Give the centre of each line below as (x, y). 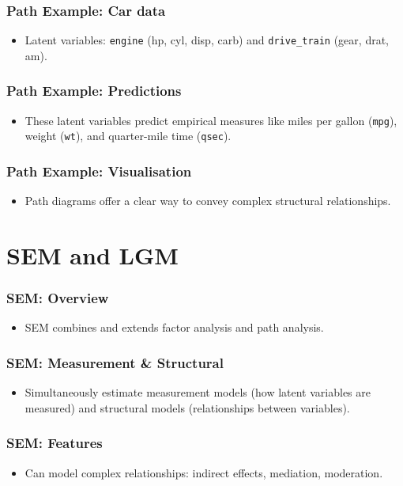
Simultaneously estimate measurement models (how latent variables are (198, 392)
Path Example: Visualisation (99, 171)
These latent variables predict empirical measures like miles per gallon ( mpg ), (211, 120)
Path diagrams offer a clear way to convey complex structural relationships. (208, 201)
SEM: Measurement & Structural (115, 362)
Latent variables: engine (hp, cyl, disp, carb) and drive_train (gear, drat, (207, 40)
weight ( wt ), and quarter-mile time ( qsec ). (128, 136)
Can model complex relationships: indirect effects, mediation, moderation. (204, 472)
